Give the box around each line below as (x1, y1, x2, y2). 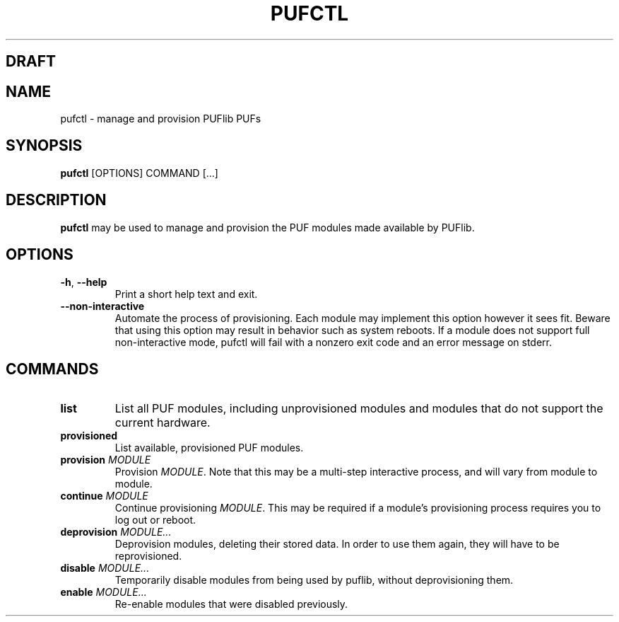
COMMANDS (6, 359, 99, 378)
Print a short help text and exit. (114, 287, 258, 300)
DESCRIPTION (6, 191, 107, 209)
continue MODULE (60, 490, 148, 502)
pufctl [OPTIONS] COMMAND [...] (60, 166, 218, 179)
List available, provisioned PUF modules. (114, 442, 304, 454)
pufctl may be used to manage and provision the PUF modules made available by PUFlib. (60, 221, 475, 234)
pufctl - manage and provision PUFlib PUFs (60, 113, 261, 125)
